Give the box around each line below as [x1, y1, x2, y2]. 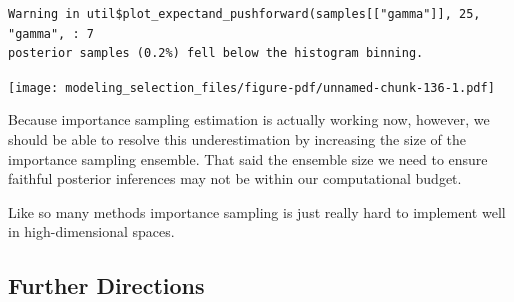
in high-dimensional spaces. [8, 221, 175, 242]
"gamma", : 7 [8, 26, 94, 41]
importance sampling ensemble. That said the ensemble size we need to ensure [8, 148, 488, 169]
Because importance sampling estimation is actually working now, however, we [8, 109, 490, 130]
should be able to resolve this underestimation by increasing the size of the [8, 129, 466, 150]
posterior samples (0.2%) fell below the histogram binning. [8, 46, 424, 61]
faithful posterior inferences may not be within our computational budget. [8, 168, 462, 189]
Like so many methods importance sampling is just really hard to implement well [8, 201, 506, 222]
